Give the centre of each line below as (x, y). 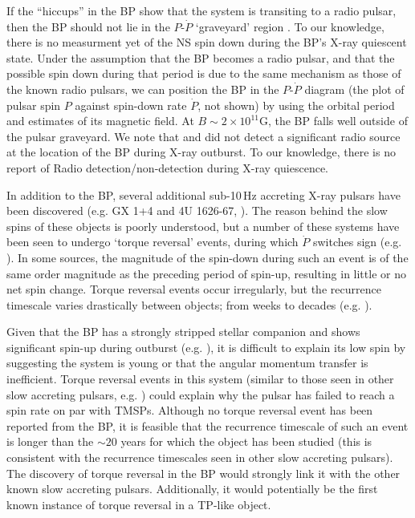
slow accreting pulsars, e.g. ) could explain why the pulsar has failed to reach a (201, 394)
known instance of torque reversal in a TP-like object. (139, 504)
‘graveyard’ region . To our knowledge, (290, 26)
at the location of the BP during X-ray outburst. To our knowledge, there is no (201, 152)
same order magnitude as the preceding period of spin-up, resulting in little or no (206, 273)
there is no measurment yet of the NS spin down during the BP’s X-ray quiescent (207, 42)
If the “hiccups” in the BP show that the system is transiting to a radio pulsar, (201, 10)
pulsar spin (34, 105)
